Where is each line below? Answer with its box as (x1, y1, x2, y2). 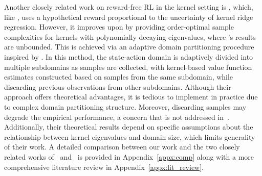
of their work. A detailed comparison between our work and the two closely (4, 141, 240, 152)
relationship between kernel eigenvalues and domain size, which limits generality (4, 131, 255, 142)
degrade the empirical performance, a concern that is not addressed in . (4, 111, 229, 122)
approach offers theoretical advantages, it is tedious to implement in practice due (4, 91, 258, 102)
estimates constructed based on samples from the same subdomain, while (4, 71, 233, 82)
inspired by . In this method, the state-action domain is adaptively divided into (4, 51, 253, 62)
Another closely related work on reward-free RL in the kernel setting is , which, (4, 2, 253, 12)
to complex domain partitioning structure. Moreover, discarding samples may (4, 101, 247, 112)
